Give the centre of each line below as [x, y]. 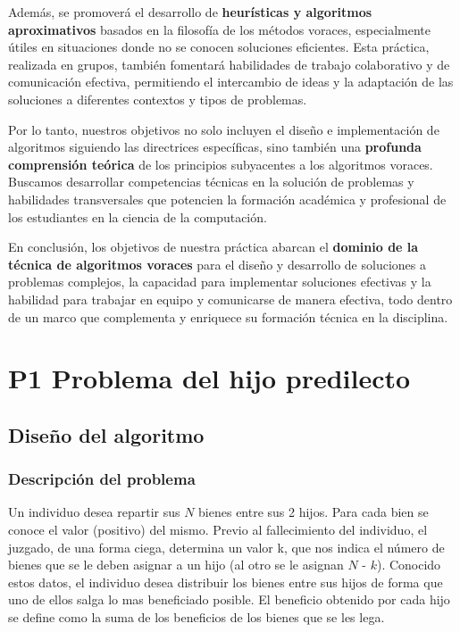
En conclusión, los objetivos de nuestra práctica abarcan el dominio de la [213, 247]
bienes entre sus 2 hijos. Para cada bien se [314, 512]
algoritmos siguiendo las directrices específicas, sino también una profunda [215, 147]
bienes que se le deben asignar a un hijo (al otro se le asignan [176, 565]
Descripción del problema [102, 479]
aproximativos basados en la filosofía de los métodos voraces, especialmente [220, 29]
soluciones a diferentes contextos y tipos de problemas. [158, 99]
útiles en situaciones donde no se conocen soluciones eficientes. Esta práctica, [219, 47]
